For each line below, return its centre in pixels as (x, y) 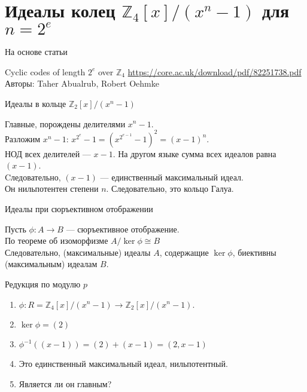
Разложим (23, 138)
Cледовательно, (33, 177)
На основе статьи (36, 52)
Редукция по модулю (43, 284)
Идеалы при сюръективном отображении (79, 208)
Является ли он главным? (65, 383)
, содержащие (184, 252)
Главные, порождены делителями (65, 123)
